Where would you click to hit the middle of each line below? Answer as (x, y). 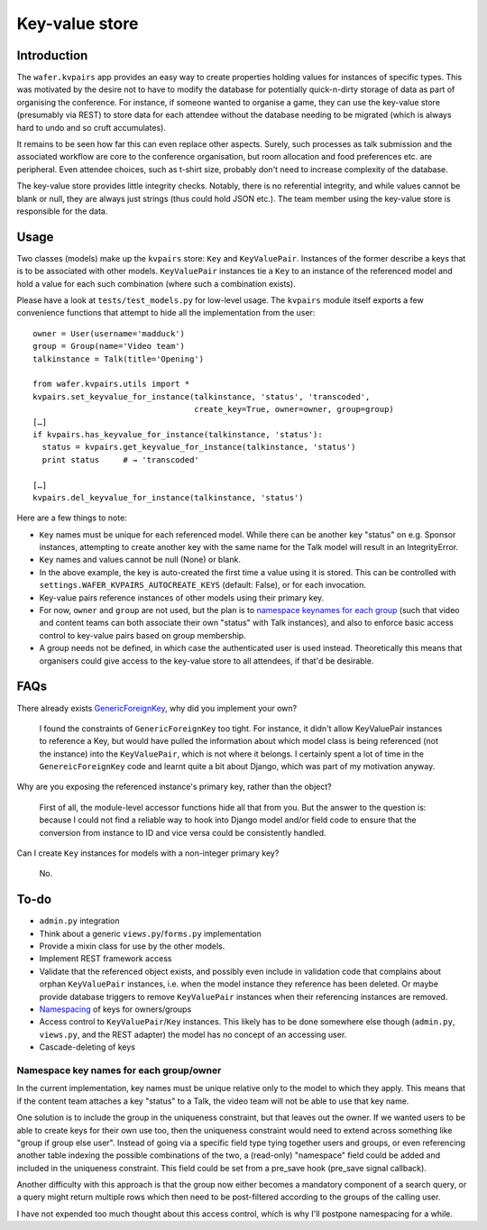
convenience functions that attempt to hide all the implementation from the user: (166, 313)
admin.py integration (79, 921)
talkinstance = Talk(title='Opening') (119, 359)
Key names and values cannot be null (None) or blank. (140, 560)
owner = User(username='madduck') (109, 333)
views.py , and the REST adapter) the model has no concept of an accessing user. (193, 1034)
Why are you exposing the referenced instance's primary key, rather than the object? (175, 787)
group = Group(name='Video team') (109, 346)
